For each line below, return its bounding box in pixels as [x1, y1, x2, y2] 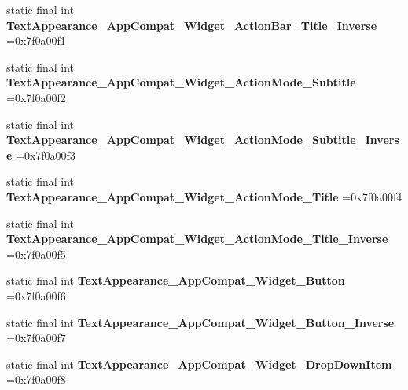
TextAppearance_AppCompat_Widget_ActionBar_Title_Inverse [6, 17, 377, 33]
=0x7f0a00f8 [6, 371, 66, 388]
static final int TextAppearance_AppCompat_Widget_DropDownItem [6, 355, 392, 372]
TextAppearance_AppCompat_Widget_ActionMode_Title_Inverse [6, 230, 388, 247]
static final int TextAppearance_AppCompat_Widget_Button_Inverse [6, 314, 395, 330]
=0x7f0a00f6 [6, 287, 66, 304]
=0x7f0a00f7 [6, 329, 66, 346]
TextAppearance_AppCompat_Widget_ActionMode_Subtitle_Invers [6, 131, 399, 148]
